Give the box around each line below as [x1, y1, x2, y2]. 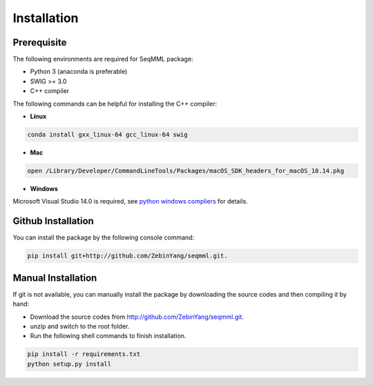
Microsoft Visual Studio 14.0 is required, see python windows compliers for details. [12, 197, 248, 206]
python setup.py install [27, 359, 112, 368]
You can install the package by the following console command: [12, 233, 195, 241]
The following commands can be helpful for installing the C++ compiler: [12, 99, 218, 108]
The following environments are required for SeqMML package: [12, 55, 193, 63]
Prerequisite [12, 37, 67, 48]
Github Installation [12, 215, 95, 227]
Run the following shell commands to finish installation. [30, 332, 186, 340]
